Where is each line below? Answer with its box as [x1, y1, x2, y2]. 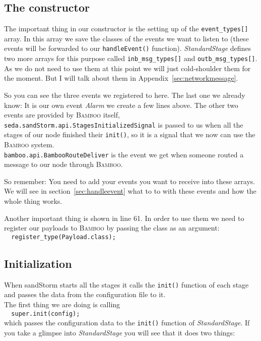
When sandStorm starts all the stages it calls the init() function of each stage [4, 279, 249, 290]
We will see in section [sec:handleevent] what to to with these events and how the [4, 186, 256, 196]
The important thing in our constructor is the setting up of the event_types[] [4, 23, 248, 34]
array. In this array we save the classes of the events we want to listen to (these [4, 33, 249, 43]
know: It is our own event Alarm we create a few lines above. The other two [4, 99, 238, 110]
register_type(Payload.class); [11, 233, 116, 241]
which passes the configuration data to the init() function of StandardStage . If [4, 317, 250, 328]
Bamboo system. [4, 139, 54, 150]
